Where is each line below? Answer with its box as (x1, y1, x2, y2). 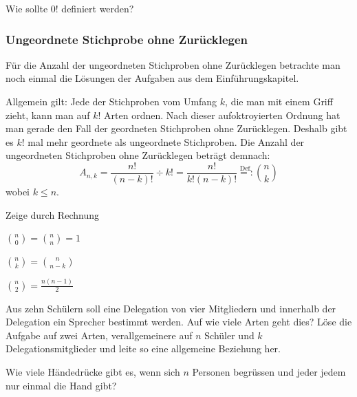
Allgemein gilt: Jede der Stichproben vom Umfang (6, 94, 217, 108)
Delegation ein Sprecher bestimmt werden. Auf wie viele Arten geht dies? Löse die (6, 314, 352, 329)
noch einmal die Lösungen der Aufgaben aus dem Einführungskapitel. (6, 71, 299, 85)
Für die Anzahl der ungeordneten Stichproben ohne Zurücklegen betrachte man (6, 57, 340, 72)
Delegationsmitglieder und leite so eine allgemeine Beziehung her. (6, 341, 281, 356)
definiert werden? (61, 1, 134, 15)
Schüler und (204, 328, 255, 342)
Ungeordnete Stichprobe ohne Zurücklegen (6, 30, 248, 47)
